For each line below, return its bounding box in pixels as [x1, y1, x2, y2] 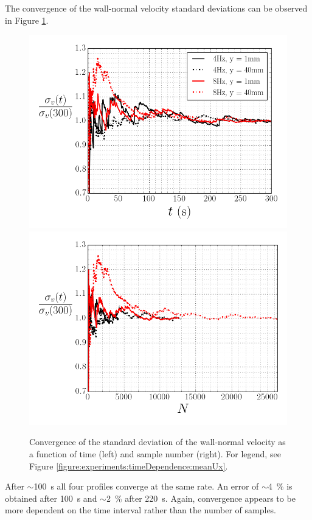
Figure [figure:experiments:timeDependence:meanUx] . [29, 459, 228, 472]
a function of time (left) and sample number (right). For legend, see [29, 447, 281, 460]
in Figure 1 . [5, 13, 49, 26]
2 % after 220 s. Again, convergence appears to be [106, 491, 296, 504]
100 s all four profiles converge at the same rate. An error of [33, 480, 259, 493]
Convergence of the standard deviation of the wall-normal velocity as [29, 435, 286, 448]
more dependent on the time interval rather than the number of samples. [5, 504, 277, 516]
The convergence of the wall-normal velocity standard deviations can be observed [5, 2, 308, 14]
